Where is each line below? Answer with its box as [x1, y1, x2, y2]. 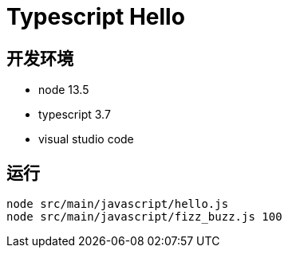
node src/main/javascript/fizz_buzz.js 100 [6, 210, 282, 224]
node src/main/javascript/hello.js [6, 197, 229, 211]
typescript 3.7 [38, 107, 111, 122]
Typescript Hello [6, 3, 185, 30]
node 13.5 [38, 83, 89, 97]
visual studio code [38, 132, 134, 147]
